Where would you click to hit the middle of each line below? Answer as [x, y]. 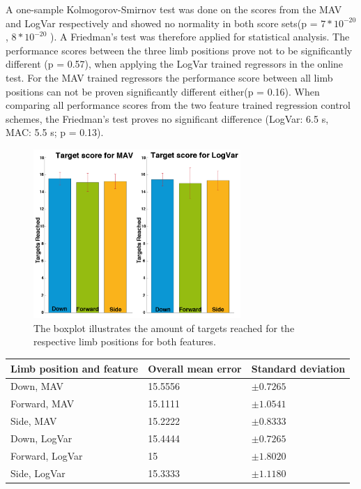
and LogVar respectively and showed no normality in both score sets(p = [162, 23]
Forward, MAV [43, 404]
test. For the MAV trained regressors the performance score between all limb [169, 77]
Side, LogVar [38, 473]
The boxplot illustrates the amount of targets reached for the [164, 328]
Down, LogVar [41, 438]
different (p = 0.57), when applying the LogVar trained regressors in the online [175, 64]
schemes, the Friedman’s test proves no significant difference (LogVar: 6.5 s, [167, 118]
